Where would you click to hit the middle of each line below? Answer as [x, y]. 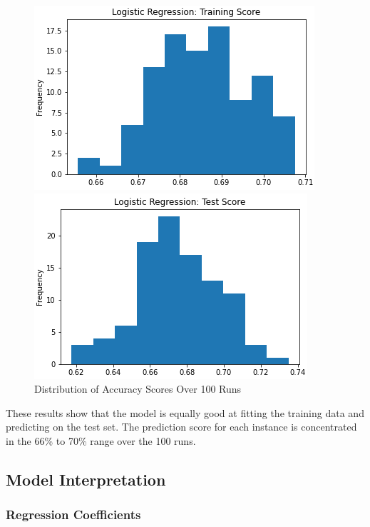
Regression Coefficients [73, 515]
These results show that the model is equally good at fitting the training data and [185, 412]
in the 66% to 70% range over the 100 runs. [101, 440]
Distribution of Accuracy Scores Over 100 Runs [138, 389]
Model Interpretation [86, 479]
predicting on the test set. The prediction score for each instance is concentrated [181, 427]
